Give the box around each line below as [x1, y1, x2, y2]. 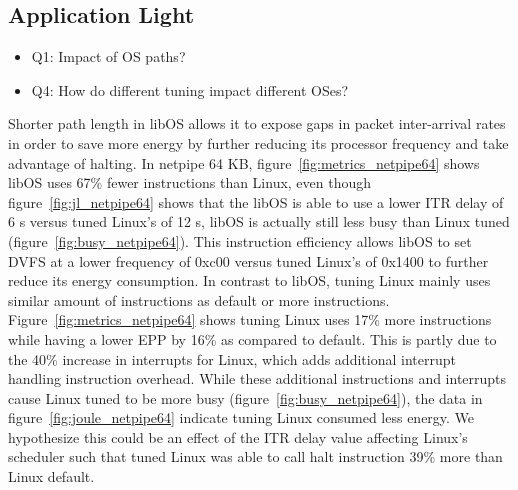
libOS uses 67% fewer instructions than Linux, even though [8, 172, 372, 193]
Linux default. [8, 466, 95, 487]
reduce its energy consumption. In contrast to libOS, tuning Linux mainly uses [8, 270, 491, 291]
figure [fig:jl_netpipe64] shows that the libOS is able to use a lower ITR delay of [8, 191, 504, 212]
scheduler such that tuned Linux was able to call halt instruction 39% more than [8, 446, 503, 467]
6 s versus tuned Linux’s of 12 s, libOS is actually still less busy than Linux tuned [8, 211, 510, 232]
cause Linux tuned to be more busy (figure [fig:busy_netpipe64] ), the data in [8, 387, 483, 408]
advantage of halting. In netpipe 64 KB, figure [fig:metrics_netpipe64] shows [8, 152, 480, 173]
